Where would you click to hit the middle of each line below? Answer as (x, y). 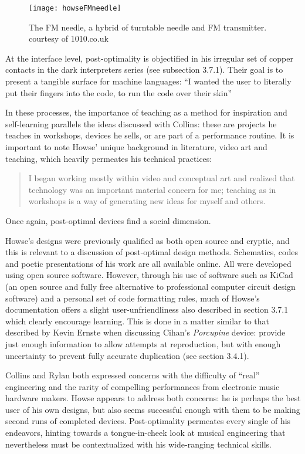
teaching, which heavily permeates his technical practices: (109, 158)
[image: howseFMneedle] (75, 8)
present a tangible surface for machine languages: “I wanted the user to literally (148, 81)
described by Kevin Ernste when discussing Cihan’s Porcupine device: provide (145, 332)
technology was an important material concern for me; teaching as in (152, 189)
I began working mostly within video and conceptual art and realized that (162, 178)
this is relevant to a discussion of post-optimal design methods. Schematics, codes (152, 252)
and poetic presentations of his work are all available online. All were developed (148, 263)
